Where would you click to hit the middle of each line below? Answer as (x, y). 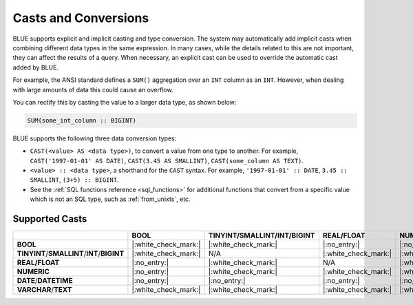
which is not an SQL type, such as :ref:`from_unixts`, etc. (110, 199)
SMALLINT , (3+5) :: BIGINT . (74, 180)
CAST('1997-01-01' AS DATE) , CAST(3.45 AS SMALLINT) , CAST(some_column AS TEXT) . (167, 160)
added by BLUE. (35, 67)
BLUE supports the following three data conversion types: (95, 138)
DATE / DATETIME (45, 281)
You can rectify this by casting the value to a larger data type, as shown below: (125, 102)
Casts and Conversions (81, 18)
